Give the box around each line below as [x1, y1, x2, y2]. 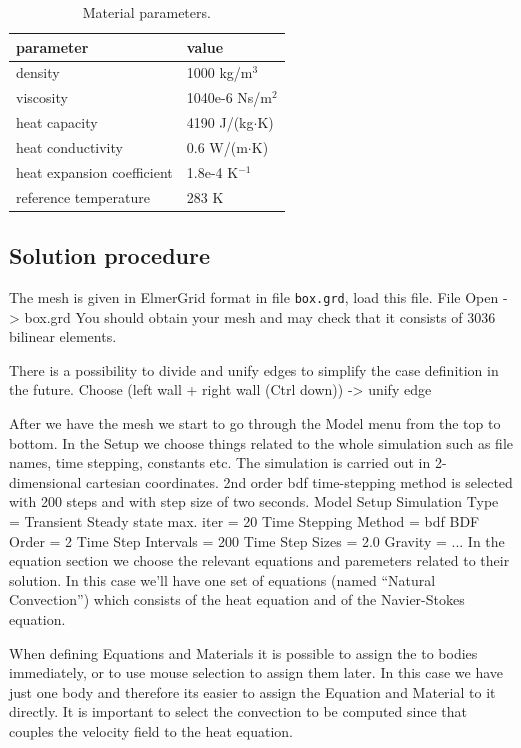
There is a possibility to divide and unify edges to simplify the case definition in [9, 359, 499, 380]
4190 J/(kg [186, 112, 254, 133]
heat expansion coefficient [16, 161, 173, 182]
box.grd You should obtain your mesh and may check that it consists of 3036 [24, 306, 496, 327]
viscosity [16, 87, 68, 108]
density [16, 62, 60, 83]
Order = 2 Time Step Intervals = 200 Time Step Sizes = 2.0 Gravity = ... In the [9, 530, 505, 551]
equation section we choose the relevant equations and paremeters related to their [9, 550, 510, 571]
